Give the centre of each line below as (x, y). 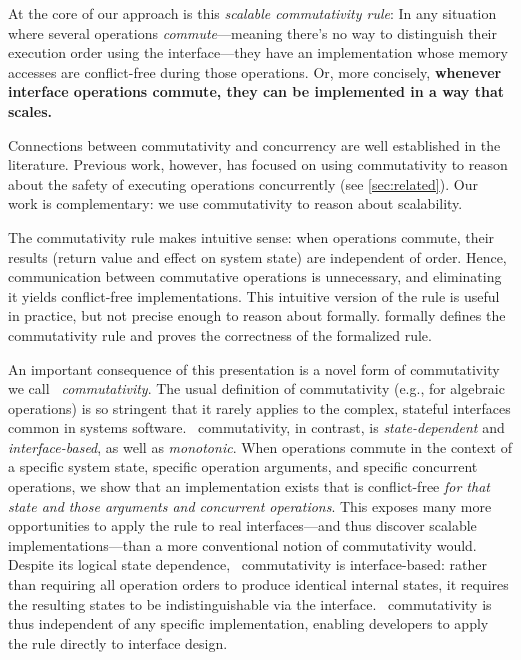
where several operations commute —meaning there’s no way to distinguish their (252, 32)
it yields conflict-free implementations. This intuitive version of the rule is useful (254, 295)
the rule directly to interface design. (118, 642)
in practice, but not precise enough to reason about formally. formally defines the (257, 315)
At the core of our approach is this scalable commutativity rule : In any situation (252, 13)
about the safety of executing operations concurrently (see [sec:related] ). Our (243, 183)
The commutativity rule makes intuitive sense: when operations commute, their (251, 236)
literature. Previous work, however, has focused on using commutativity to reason (258, 164)
